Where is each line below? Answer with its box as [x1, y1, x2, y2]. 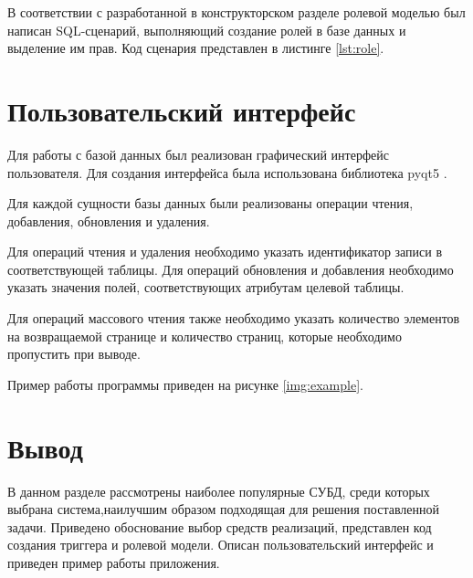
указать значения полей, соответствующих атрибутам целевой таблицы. [7, 278, 405, 297]
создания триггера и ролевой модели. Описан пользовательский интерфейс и [7, 535, 434, 554]
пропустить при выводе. [7, 344, 141, 363]
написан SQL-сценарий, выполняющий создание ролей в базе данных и [7, 20, 406, 39]
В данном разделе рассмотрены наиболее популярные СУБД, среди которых [7, 481, 430, 500]
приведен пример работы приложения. [7, 552, 220, 572]
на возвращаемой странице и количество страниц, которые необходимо [7, 326, 402, 345]
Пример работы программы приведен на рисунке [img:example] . [7, 374, 363, 394]
